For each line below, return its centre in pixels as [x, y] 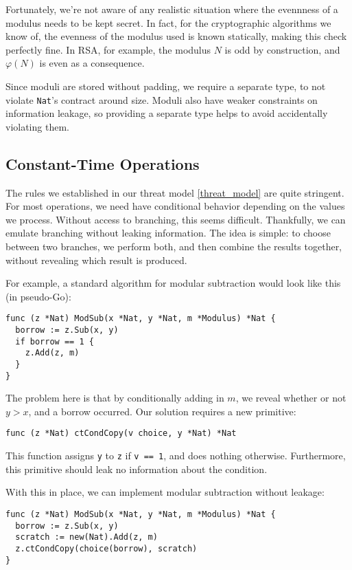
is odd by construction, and [282, 49]
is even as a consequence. [92, 63]
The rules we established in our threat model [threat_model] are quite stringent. [175, 192]
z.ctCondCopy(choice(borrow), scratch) [106, 548]
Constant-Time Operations [103, 163]
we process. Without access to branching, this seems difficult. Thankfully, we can [176, 219]
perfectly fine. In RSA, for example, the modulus [108, 49]
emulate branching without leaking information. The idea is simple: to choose [168, 233]
